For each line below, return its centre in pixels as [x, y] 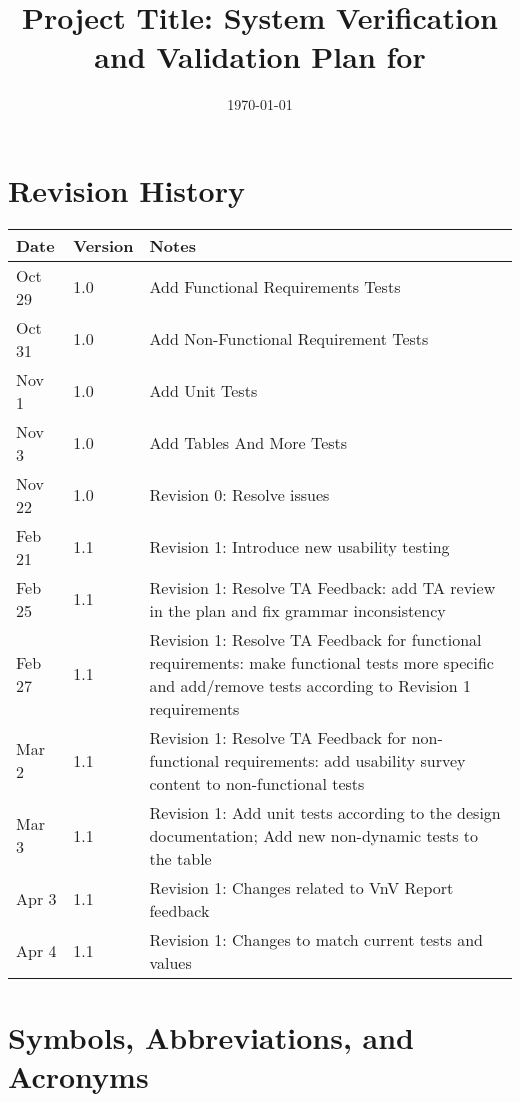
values [170, 962]
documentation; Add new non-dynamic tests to [314, 835]
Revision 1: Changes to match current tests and [316, 939]
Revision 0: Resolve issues [239, 495]
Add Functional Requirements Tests [275, 287]
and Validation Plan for [260, 56]
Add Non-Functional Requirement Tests [289, 339]
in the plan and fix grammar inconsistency [297, 610]
